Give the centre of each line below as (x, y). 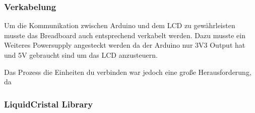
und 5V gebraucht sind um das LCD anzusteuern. (81, 55)
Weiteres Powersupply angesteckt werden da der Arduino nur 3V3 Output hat (125, 45)
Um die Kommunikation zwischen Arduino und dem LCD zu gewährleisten (120, 25)
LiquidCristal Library (49, 104)
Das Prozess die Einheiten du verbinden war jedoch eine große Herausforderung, (128, 72)
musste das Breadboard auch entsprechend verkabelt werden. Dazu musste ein (125, 35)
